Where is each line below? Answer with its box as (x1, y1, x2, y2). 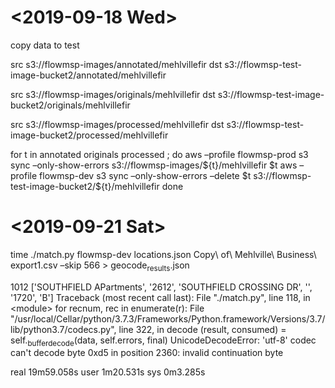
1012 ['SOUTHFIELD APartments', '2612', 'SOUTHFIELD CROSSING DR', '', (10, 281, 313, 293)
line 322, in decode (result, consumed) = (118, 323, 287, 335)
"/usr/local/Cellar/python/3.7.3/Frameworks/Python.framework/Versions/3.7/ (10, 312, 326, 325)
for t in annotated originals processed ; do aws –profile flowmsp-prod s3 (10, 148, 309, 160)
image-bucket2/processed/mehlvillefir (10, 129, 169, 141)
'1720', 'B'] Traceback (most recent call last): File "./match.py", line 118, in (10, 291, 311, 303)
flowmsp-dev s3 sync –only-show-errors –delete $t (39, 169, 252, 181)
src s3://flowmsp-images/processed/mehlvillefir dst (10, 118, 225, 130)
